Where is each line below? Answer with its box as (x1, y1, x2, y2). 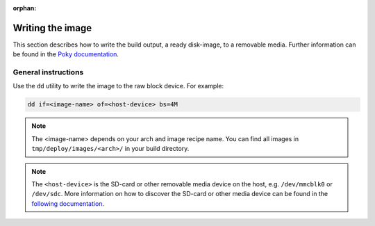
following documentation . (31, 199, 104, 208)
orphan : (12, 4, 37, 12)
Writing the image (12, 22, 92, 34)
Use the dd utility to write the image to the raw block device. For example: (12, 82, 224, 90)
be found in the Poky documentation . (12, 50, 119, 58)
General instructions (12, 67, 84, 77)
